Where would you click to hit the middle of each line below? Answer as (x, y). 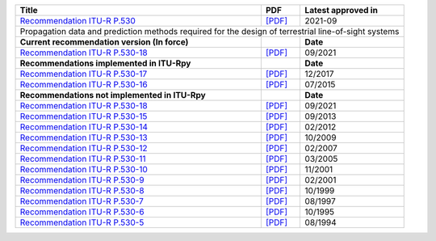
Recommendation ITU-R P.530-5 (82, 222)
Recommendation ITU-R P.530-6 (82, 212)
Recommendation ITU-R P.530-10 (84, 169)
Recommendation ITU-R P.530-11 (83, 159)
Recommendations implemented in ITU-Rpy (105, 63)
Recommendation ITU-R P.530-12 (84, 148)
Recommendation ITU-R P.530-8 (82, 190)
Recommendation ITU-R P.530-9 (82, 180)
